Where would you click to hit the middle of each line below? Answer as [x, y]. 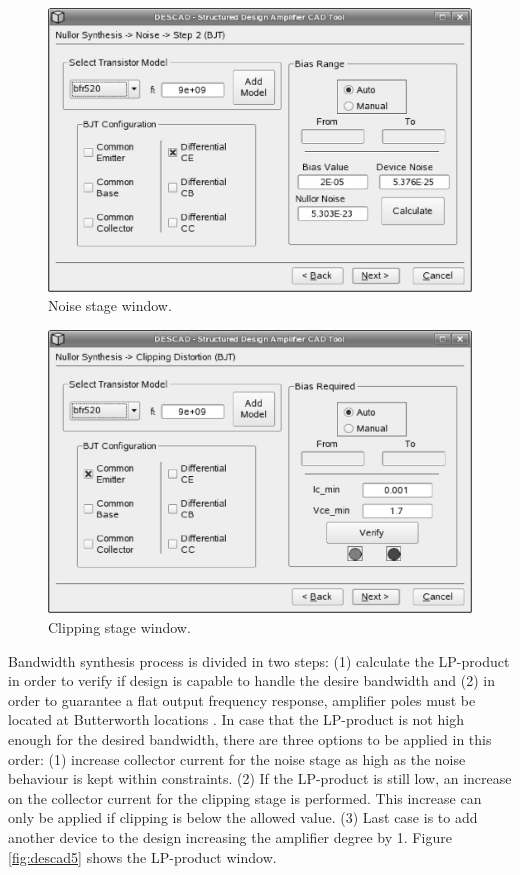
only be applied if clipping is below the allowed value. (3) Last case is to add [243, 817]
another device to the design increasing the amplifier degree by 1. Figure [230, 836]
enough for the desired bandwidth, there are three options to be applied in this [250, 739]
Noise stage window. [110, 305]
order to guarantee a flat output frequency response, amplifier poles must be [242, 699]
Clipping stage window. [119, 627]
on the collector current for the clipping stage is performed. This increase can [245, 797]
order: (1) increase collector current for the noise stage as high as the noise [237, 758]
